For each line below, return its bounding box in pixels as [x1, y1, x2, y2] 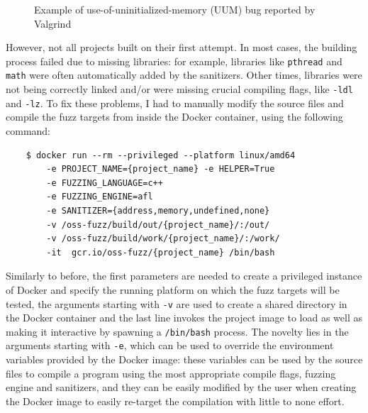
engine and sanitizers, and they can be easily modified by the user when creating [6, 380, 357, 395]
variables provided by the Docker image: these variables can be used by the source [6, 352, 363, 367]
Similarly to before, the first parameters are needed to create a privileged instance [6, 268, 362, 283]
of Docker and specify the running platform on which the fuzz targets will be [6, 282, 340, 297]
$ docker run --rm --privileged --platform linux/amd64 [26, 150, 296, 160]
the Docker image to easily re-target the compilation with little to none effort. [6, 393, 345, 408]
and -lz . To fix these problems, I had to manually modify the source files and [6, 95, 344, 110]
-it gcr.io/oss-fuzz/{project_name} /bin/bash [46, 247, 275, 258]
